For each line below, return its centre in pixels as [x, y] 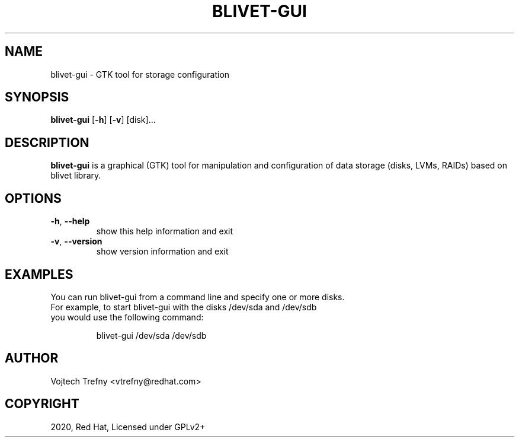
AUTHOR [32, 358]
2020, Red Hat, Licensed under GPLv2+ [128, 427]
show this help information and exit [165, 231]
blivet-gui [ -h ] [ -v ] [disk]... [103, 120]
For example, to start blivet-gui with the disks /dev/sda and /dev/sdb [184, 307]
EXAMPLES [39, 274]
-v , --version [76, 241]
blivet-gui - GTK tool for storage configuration [140, 74]
